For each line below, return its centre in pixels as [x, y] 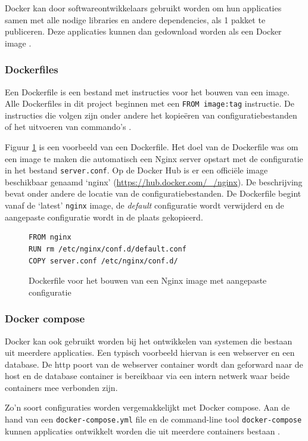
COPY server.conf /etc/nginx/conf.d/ [103, 261]
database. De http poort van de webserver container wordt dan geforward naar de [154, 364]
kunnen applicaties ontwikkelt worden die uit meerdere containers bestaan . [143, 431]
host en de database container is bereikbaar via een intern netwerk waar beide [147, 376]
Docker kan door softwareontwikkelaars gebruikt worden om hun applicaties [143, 8]
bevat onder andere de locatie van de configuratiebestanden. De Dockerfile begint [153, 193]
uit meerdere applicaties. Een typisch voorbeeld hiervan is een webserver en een [150, 353]
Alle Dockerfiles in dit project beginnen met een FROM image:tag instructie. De [150, 103]
